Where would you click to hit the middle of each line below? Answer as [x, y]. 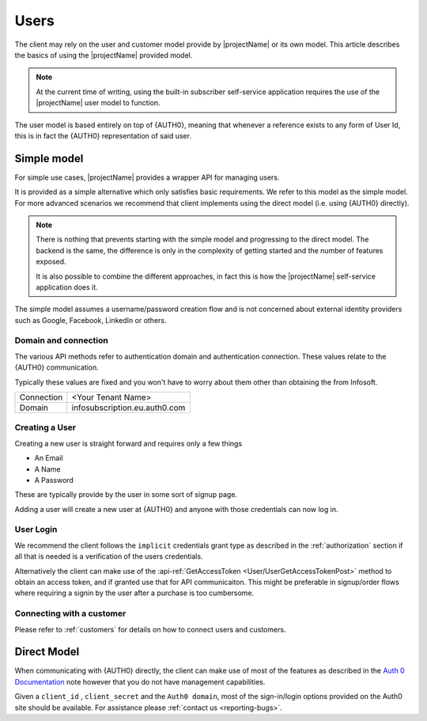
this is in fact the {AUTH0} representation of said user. [103, 135]
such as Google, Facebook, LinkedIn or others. [91, 320]
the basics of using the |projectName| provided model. [104, 55]
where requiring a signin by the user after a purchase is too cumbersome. [134, 593]
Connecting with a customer [70, 613]
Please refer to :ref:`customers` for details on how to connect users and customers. [150, 629]
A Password [54, 480]
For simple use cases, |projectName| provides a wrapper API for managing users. [147, 177]
